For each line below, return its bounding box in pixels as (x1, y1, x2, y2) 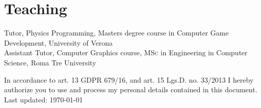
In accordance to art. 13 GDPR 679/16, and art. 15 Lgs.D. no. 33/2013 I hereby (4, 74, 254, 85)
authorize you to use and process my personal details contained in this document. (4, 84, 257, 95)
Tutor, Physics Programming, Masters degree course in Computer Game (4, 27, 229, 38)
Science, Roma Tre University (4, 57, 96, 67)
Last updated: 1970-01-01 (4, 94, 83, 104)
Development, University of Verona (4, 37, 113, 48)
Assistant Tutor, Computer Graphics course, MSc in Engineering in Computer (4, 47, 248, 58)
